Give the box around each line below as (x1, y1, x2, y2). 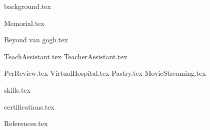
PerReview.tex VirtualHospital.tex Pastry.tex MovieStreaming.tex (4, 68, 206, 78)
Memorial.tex (4, 17, 44, 28)
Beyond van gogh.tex (4, 34, 68, 45)
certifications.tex (4, 101, 54, 112)
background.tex (4, 1, 51, 11)
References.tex (4, 118, 48, 129)
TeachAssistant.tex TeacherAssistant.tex (4, 51, 127, 61)
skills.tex (4, 84, 31, 95)
